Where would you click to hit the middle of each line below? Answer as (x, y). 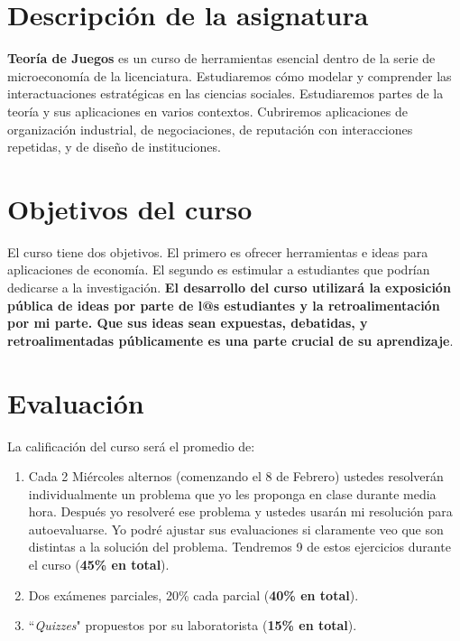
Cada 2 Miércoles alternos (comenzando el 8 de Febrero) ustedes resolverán (236, 476)
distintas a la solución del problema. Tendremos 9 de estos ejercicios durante (239, 547)
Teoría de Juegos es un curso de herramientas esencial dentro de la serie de (221, 58)
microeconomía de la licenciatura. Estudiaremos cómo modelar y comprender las (230, 75)
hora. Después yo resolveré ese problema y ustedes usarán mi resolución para (240, 511)
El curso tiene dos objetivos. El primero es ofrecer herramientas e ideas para (218, 251)
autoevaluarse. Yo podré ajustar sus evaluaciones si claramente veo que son (236, 529)
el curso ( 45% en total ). (99, 565)
